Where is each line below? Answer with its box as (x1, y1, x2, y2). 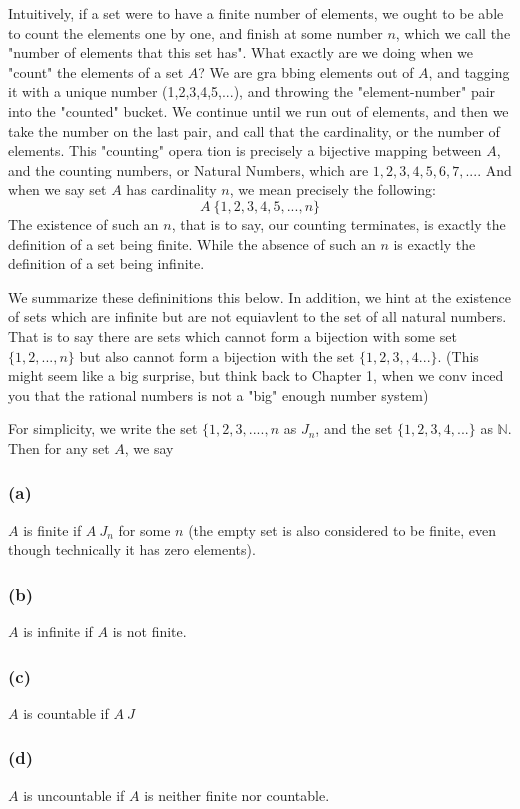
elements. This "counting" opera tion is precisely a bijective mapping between (8, 140, 482, 161)
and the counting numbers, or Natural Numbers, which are (8, 159, 369, 180)
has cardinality (126, 179, 217, 200)
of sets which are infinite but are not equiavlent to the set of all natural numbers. (8, 306, 507, 327)
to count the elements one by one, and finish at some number (8, 22, 383, 43)
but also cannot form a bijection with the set (79, 345, 355, 366)
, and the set (315, 418, 393, 439)
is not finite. (112, 621, 187, 642)
